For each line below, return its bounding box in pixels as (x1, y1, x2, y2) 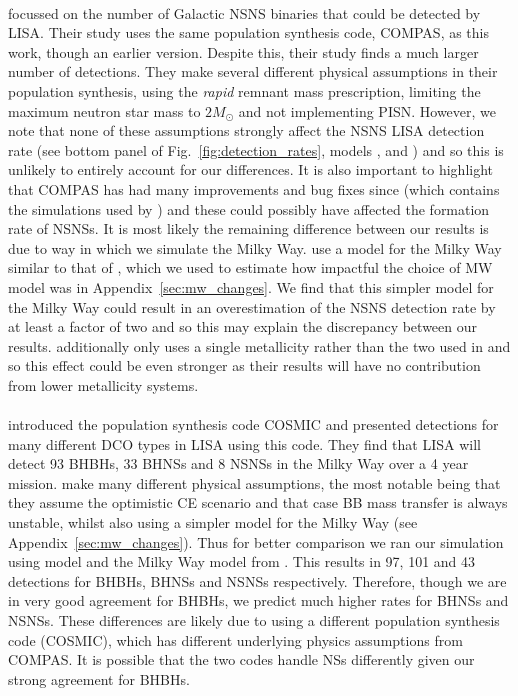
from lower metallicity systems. (8, 374, 199, 395)
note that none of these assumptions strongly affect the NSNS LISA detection (8, 120, 485, 141)
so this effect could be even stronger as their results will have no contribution (8, 355, 481, 376)
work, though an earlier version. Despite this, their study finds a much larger (8, 41, 479, 62)
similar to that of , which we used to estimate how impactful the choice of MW (8, 257, 493, 278)
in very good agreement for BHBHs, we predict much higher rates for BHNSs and (8, 590, 509, 611)
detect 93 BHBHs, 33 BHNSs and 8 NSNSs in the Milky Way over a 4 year (8, 453, 469, 474)
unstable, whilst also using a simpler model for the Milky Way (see (8, 512, 418, 533)
